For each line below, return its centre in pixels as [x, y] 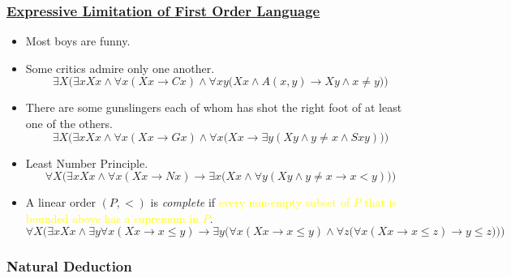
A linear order [60, 202]
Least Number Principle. [87, 163]
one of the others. [69, 123]
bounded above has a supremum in [112, 218]
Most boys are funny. [78, 41]
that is [380, 202]
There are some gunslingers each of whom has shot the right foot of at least [214, 107]
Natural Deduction [69, 266]
